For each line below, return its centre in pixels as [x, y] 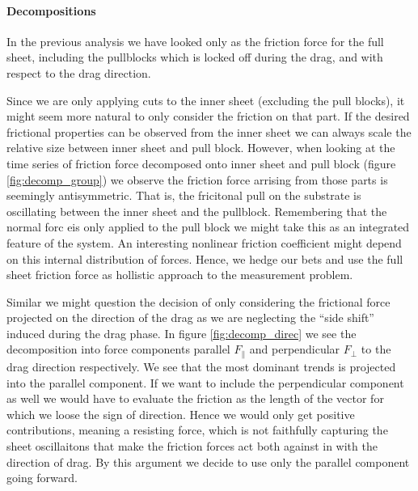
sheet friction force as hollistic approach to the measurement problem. [180, 275]
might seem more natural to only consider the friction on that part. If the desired [208, 116]
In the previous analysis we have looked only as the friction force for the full [195, 41]
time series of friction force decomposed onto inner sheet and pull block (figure [201, 163]
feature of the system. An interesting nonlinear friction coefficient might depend [204, 242]
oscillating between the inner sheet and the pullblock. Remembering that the [197, 211]
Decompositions [51, 10]
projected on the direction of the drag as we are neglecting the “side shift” [190, 317]
